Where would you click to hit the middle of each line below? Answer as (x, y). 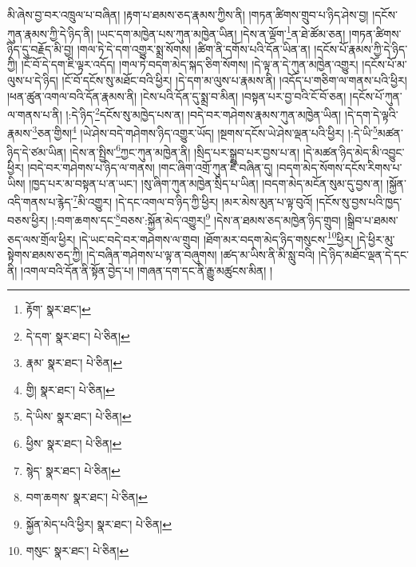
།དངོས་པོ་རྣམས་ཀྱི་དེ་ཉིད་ (361, 48)
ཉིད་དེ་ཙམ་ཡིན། (37, 152)
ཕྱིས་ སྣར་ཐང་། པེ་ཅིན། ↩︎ (74, 443)
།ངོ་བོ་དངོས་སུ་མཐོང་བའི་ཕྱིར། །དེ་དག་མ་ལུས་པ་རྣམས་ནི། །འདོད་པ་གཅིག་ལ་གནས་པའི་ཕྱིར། (234, 80)
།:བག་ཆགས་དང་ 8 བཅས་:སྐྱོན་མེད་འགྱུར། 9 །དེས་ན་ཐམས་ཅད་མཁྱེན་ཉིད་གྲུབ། (196, 219)
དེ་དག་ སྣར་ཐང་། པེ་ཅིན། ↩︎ (78, 335)
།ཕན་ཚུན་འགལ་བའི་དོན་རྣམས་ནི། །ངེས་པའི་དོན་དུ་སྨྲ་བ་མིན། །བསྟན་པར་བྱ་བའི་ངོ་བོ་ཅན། (177, 96)
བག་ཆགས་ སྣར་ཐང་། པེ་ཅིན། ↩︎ (87, 497)
